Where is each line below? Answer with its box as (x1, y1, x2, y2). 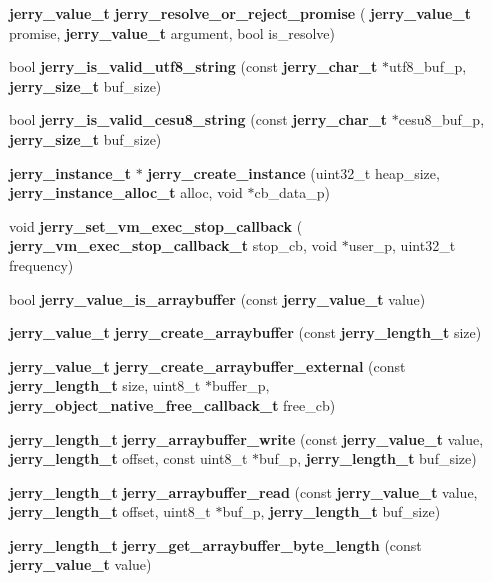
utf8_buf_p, (389, 56, 467, 77)
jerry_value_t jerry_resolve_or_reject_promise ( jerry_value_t (9, 3, 471, 23)
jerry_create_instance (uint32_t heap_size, (147, 162, 440, 183)
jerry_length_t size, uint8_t (9, 375, 201, 396)
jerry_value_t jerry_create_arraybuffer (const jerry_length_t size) (9, 322, 482, 343)
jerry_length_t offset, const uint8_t (9, 448, 248, 469)
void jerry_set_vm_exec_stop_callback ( (9, 215, 303, 236)
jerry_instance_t (9, 162, 131, 183)
